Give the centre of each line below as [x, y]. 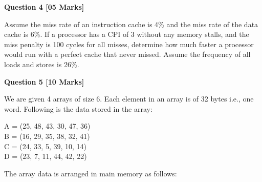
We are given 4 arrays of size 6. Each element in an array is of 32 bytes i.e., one [129, 99]
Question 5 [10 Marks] [44, 81]
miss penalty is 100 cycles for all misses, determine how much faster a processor [129, 44]
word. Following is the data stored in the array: [78, 108]
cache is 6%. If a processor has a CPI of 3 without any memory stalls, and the [127, 34]
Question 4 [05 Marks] [44, 7]
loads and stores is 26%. [42, 64]
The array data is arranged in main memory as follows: [91, 173]
